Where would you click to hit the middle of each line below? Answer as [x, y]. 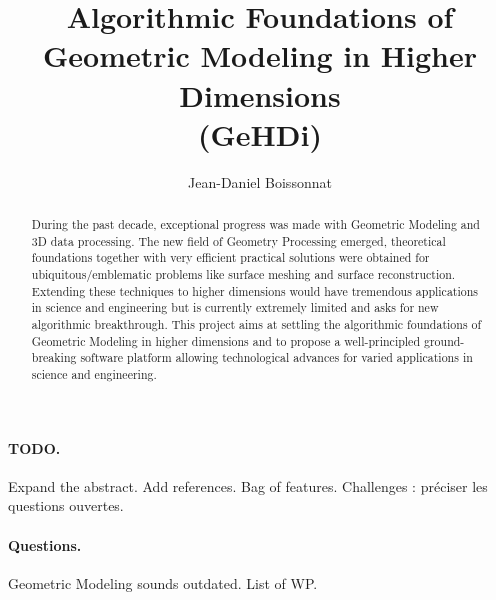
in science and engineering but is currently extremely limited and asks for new [235, 307]
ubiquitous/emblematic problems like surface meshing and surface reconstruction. [243, 274]
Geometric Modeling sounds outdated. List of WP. [163, 582]
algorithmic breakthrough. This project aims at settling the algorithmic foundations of [256, 324]
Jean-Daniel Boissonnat [260, 181]
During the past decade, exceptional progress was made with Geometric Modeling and [255, 224]
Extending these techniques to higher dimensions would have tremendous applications [255, 290]
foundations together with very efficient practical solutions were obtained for [230, 257]
